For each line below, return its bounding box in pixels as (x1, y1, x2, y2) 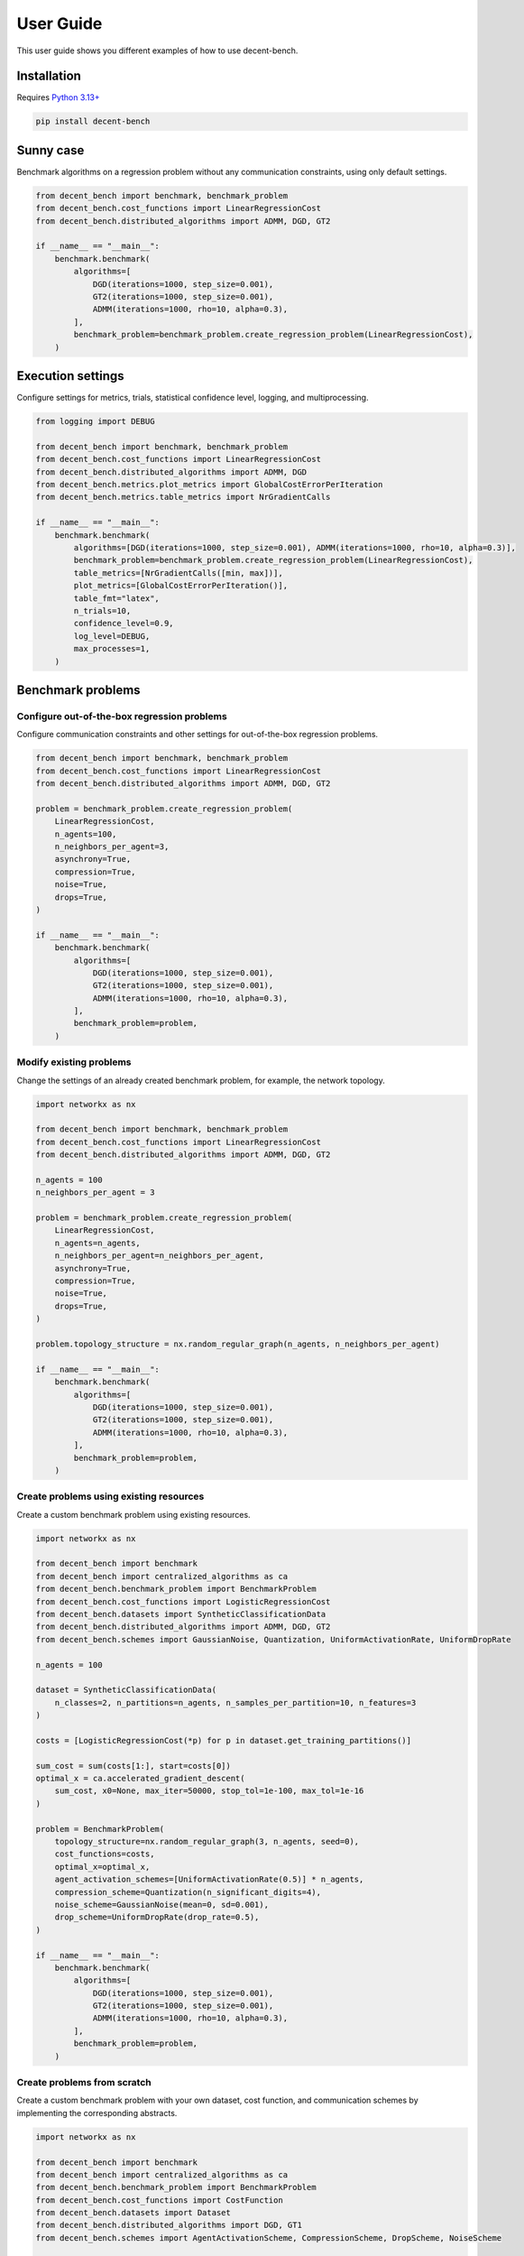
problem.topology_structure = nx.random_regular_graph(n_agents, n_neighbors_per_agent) (35, 1338, 441, 1349)
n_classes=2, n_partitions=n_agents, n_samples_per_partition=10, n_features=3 (54, 1697, 417, 1707)
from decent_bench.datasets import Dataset (35, 2207, 232, 2218)
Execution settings (16, 368, 124, 384)
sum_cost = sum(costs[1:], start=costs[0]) (35, 1761, 232, 1771)
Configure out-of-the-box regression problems (16, 709, 227, 722)
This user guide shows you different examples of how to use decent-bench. (16, 45, 299, 56)
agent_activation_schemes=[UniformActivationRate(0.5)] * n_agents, (54, 1874, 364, 1885)
